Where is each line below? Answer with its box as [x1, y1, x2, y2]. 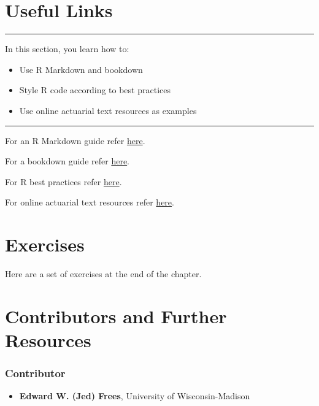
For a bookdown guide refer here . [5, 155, 130, 167]
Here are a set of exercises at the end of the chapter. [5, 267, 202, 280]
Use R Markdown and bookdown [19, 63, 143, 75]
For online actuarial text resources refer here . [5, 196, 174, 209]
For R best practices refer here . [5, 175, 122, 188]
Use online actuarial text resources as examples [19, 104, 197, 117]
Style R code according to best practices [19, 83, 171, 96]
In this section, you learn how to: [5, 42, 129, 55]
